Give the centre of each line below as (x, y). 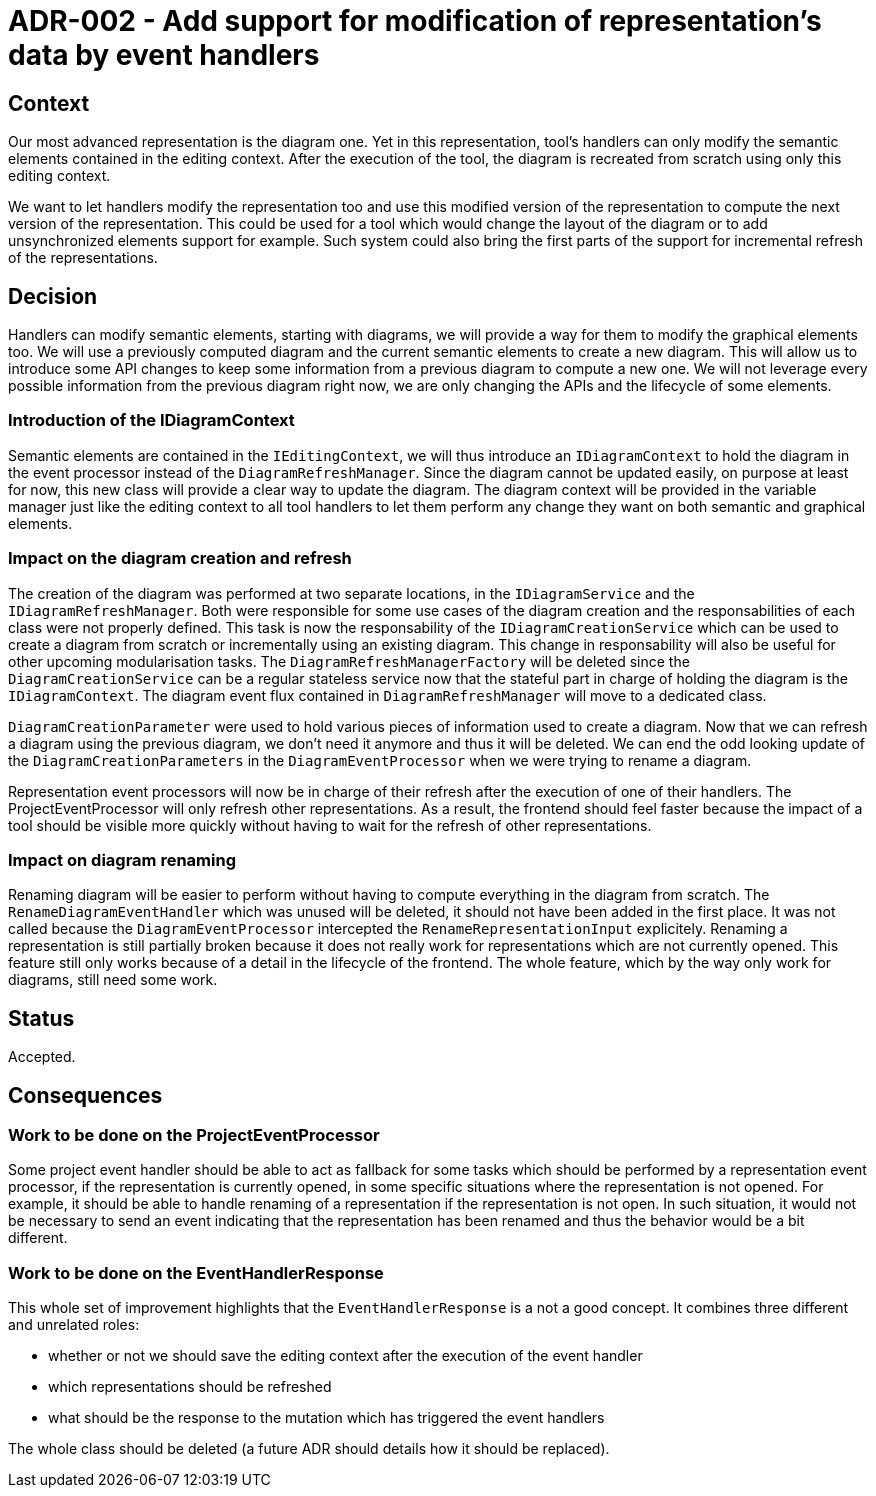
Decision (53, 296)
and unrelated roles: (74, 1325)
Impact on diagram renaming (122, 859)
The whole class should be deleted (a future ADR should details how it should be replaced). (309, 1449)
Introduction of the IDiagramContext (151, 420)
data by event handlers (164, 55)
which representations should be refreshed (190, 1387)
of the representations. (83, 258)
